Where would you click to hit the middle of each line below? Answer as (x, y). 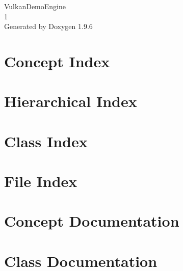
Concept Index (57, 61)
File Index (41, 181)
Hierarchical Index (71, 101)
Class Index (46, 141)
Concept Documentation (92, 221)
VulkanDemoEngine (35, 6)
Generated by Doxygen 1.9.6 (48, 26)
